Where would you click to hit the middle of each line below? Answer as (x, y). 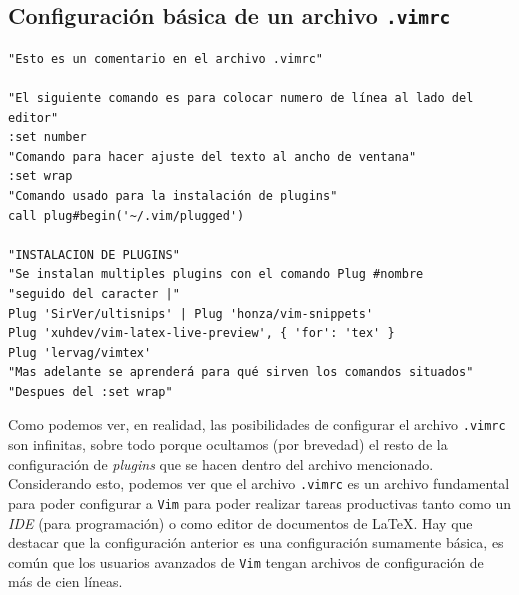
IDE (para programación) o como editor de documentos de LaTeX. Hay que (240, 522)
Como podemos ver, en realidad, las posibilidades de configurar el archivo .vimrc (257, 424)
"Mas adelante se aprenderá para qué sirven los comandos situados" (241, 372)
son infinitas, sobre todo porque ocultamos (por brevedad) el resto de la (228, 444)
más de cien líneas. (65, 581)
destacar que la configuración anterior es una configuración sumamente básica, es (256, 542)
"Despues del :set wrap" (90, 391)
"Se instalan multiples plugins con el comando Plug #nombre (216, 274)
